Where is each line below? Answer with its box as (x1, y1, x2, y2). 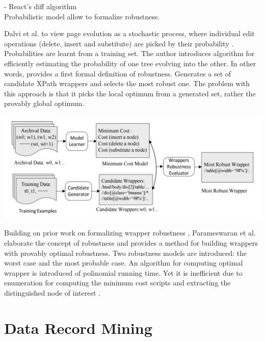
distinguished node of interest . (4, 287, 100, 298)
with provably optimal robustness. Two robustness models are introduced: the (4, 247, 247, 258)
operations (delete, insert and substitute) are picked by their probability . (4, 38, 234, 48)
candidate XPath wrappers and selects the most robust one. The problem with (4, 78, 250, 89)
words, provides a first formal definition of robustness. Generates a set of (4, 68, 231, 78)
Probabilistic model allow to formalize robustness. (4, 11, 160, 21)
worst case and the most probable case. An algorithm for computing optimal (4, 257, 243, 268)
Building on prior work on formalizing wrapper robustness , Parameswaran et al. (4, 227, 256, 238)
